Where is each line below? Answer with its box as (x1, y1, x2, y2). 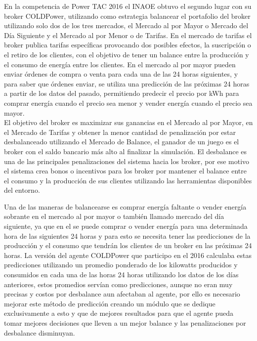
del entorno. (4, 185, 40, 195)
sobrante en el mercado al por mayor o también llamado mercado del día (4, 211, 224, 221)
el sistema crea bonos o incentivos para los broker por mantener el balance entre (4, 166, 247, 176)
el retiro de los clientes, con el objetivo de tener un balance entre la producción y (4, 49, 249, 59)
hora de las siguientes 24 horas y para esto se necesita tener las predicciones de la (4, 230, 251, 241)
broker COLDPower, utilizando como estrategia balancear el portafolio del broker (4, 10, 251, 21)
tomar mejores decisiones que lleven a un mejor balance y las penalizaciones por (4, 318, 246, 328)
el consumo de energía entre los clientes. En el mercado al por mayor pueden (4, 59, 236, 69)
